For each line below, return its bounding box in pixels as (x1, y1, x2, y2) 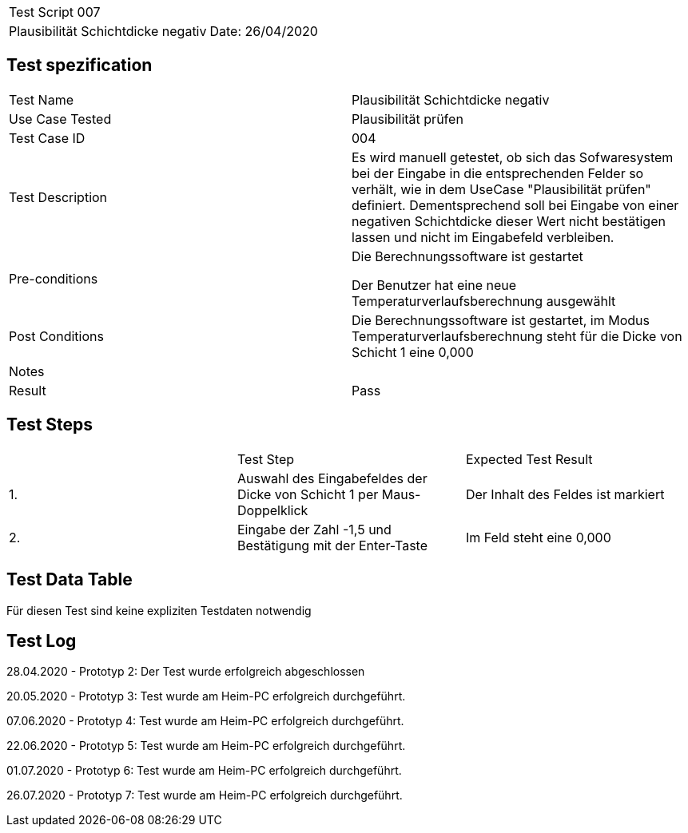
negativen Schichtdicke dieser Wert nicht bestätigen (352, 212, 666, 229)
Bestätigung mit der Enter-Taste (237, 537, 428, 553)
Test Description (9, 188, 108, 205)
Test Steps (6, 415, 93, 435)
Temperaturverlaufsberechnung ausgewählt (352, 292, 616, 309)
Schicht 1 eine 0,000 (352, 343, 474, 360)
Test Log (6, 630, 77, 651)
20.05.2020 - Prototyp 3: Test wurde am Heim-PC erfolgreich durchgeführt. (6, 689, 406, 704)
